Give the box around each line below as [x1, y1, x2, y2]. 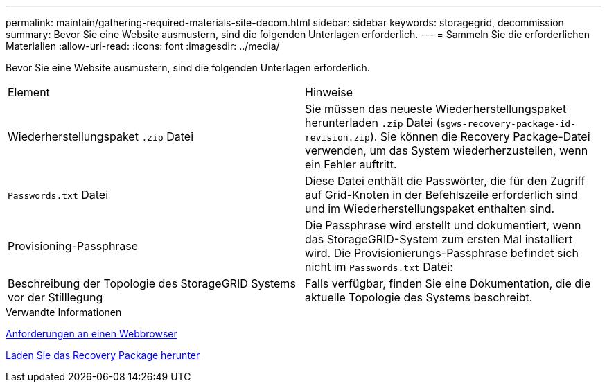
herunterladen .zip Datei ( [305, 116, 441, 130]
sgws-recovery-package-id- [440, 118, 576, 129]
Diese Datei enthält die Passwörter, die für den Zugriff [305, 174, 586, 188]
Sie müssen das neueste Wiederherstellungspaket [305, 102, 567, 116]
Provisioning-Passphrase [8, 239, 139, 253]
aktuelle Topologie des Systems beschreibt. [305, 290, 533, 304]
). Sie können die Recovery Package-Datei [369, 130, 590, 143]
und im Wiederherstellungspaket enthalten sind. [305, 202, 555, 215]
